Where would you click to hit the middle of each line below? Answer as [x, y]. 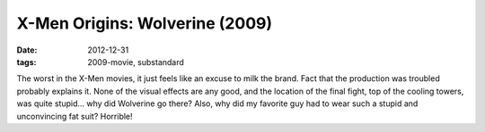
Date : [27, 50]
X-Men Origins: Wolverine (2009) [145, 23]
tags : [26, 62]
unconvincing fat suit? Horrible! [75, 116]
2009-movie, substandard [136, 62]
